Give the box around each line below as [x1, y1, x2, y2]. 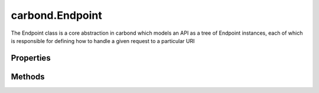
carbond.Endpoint [11, 9, 103, 22]
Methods [11, 71, 45, 82]
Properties [11, 53, 51, 63]
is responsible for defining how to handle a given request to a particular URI [11, 37, 195, 44]
